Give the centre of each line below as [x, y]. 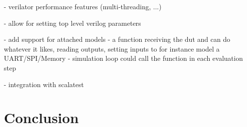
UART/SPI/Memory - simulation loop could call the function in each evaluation [123, 58]
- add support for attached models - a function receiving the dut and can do [117, 39]
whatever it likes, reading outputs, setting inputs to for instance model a [112, 48]
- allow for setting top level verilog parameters [73, 23]
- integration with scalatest [44, 84]
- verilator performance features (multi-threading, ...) [83, 6]
